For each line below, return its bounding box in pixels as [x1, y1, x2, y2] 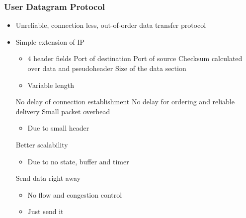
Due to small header [27, 123, 89, 133]
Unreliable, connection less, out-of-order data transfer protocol [15, 20, 206, 30]
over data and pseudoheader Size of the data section [27, 63, 186, 73]
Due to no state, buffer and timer [27, 156, 129, 166]
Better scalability [15, 139, 68, 149]
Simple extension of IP [15, 36, 85, 47]
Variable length [27, 79, 74, 90]
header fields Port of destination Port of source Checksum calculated [33, 53, 243, 64]
